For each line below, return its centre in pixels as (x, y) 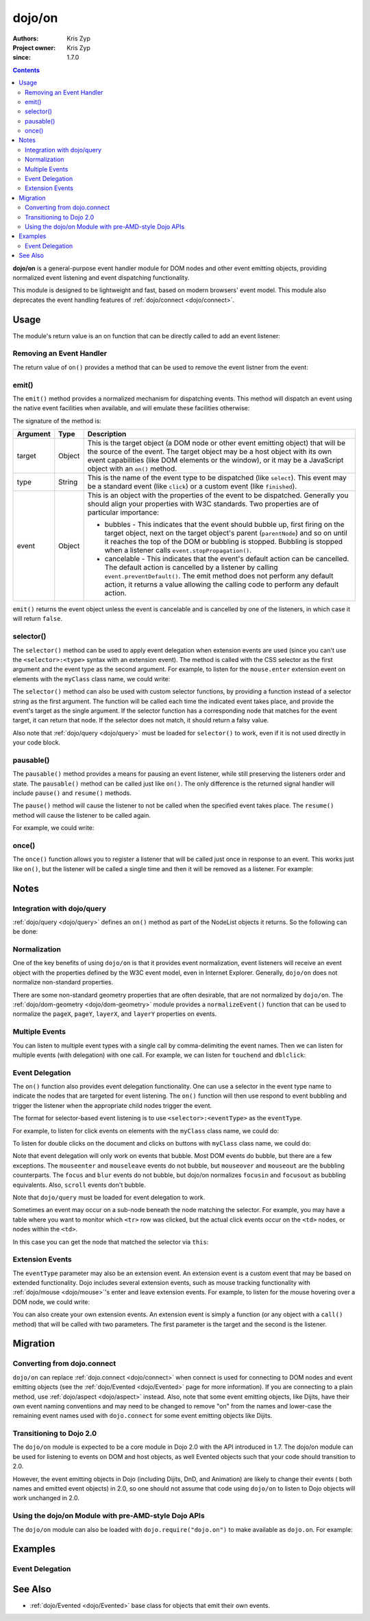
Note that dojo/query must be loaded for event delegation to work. (109, 1197)
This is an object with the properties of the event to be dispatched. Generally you (218, 495)
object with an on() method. (132, 469)
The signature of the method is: (57, 421)
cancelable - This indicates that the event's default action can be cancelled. (227, 559)
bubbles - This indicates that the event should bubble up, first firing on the (224, 525)
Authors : (26, 38)
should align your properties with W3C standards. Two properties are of (203, 504)
